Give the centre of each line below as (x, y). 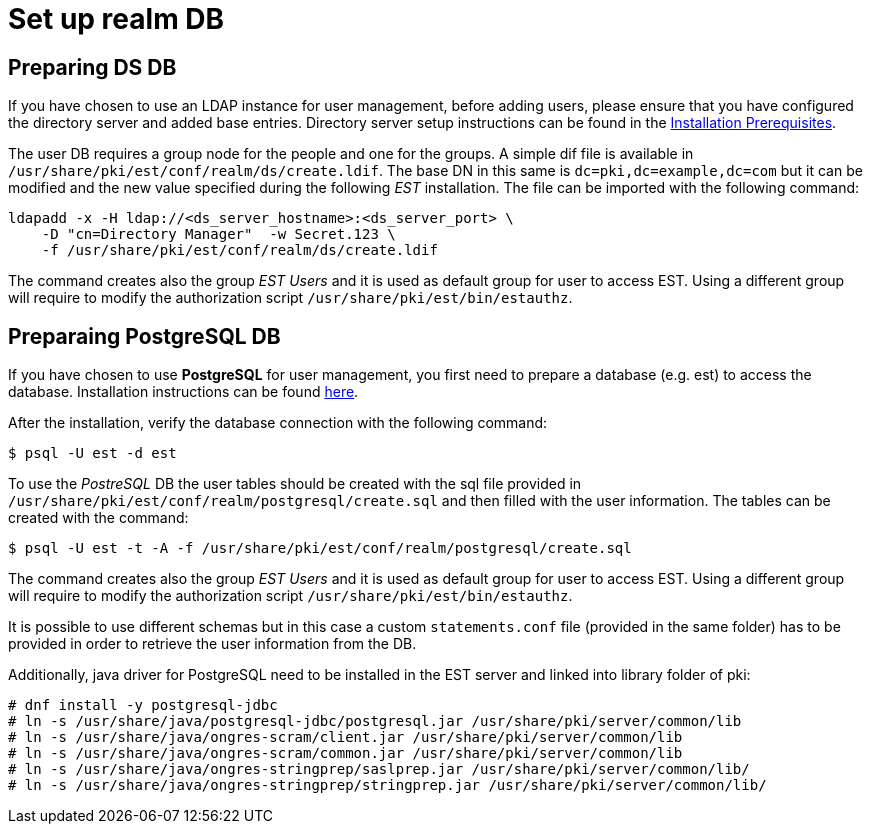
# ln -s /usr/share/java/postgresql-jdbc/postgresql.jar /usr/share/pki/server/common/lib (375, 721)
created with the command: (98, 518)
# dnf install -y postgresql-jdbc (143, 705)
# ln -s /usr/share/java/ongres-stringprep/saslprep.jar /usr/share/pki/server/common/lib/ (379, 769)
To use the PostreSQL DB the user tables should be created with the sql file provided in (295, 484)
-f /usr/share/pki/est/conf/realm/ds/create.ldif (239, 250)
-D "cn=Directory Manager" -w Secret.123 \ (218, 234)
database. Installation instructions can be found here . (183, 392)
